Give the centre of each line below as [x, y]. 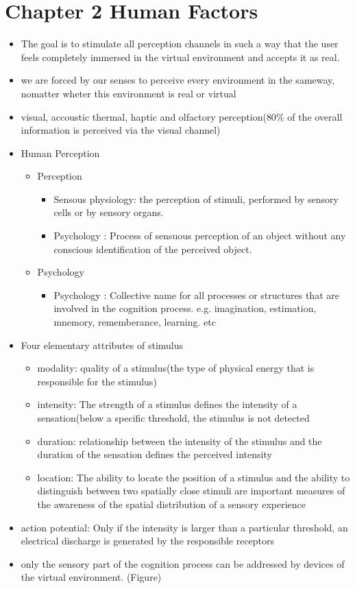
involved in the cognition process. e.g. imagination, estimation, [185, 308]
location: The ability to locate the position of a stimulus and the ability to [194, 477]
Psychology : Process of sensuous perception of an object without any [200, 236]
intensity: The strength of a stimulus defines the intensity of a [167, 404]
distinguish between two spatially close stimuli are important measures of [191, 491]
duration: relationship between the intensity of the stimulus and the [180, 441]
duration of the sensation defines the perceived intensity [155, 454]
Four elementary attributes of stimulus [102, 345]
